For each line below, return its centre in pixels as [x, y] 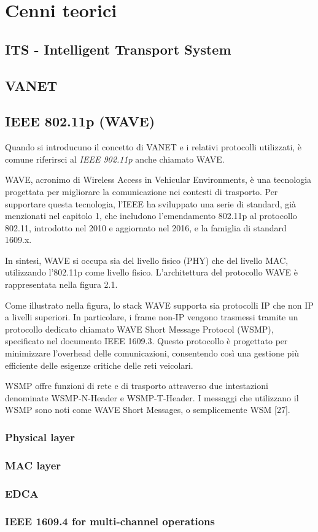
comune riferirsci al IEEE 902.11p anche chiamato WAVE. [115, 159]
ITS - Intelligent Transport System [118, 49]
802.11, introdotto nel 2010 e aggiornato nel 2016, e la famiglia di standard [146, 227]
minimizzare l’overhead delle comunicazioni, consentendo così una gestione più [152, 353]
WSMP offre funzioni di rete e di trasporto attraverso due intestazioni [137, 386]
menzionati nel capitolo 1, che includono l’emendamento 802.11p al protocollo [151, 216]
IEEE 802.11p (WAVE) [80, 121]
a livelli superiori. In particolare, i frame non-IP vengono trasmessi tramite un [152, 317]
